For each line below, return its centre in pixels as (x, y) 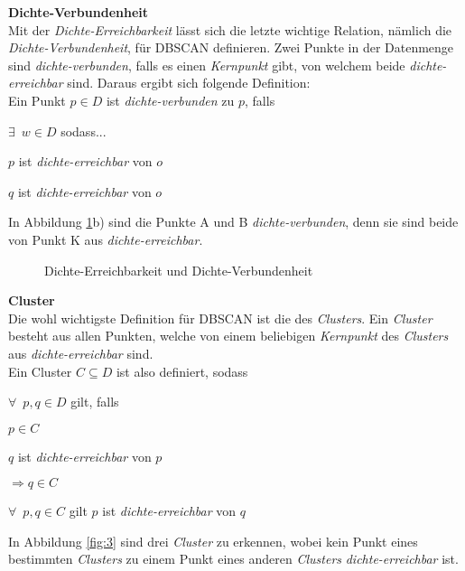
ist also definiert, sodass (182, 371)
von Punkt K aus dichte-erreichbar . (106, 239)
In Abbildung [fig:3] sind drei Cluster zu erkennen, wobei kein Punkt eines (213, 541)
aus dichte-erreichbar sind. (81, 353)
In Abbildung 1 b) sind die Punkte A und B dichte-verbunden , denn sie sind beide (233, 222)
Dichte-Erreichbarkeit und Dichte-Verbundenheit (179, 270)
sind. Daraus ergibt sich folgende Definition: (189, 83)
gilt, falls (95, 402)
